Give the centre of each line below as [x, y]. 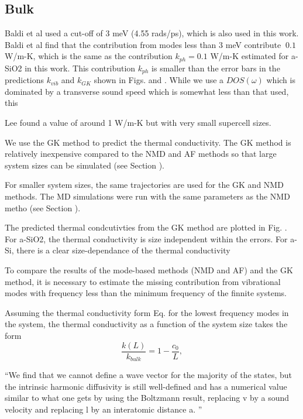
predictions [25, 80]
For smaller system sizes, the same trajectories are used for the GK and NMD [144, 185]
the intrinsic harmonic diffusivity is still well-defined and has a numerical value [146, 386]
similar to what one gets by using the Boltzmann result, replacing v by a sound [147, 398]
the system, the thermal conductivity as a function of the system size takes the [146, 324]
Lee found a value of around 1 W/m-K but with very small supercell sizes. [138, 123]
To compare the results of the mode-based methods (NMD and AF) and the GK [149, 270]
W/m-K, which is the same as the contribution [89, 56]
